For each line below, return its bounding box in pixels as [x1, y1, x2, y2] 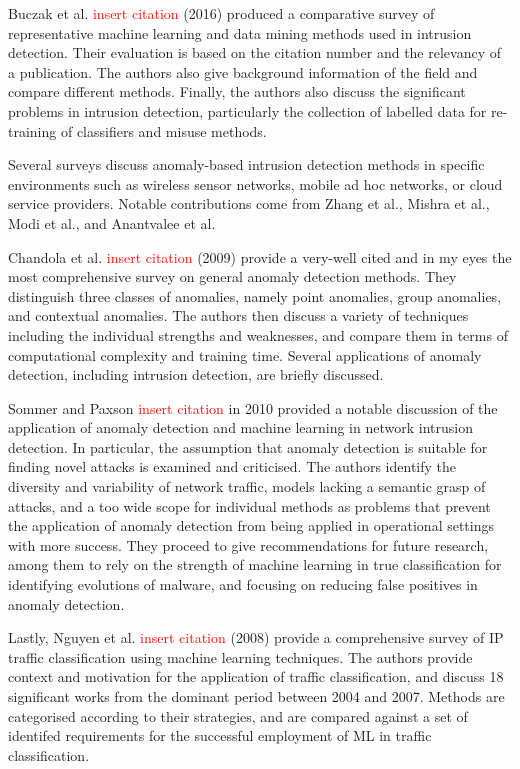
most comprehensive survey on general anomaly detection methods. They [8, 266, 457, 287]
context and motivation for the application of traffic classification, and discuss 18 [8, 666, 504, 687]
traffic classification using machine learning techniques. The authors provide [8, 646, 473, 667]
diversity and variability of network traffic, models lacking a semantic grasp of [8, 476, 486, 497]
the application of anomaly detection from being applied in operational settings [8, 515, 495, 536]
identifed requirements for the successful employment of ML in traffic [8, 725, 432, 746]
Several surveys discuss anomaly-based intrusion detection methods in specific [8, 154, 485, 175]
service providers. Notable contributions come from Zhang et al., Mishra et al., [8, 193, 490, 214]
